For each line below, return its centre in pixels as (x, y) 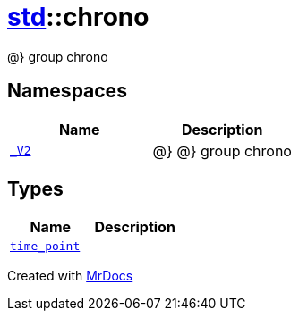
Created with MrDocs (70, 276)
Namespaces (67, 91)
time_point (45, 247)
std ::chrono (78, 17)
